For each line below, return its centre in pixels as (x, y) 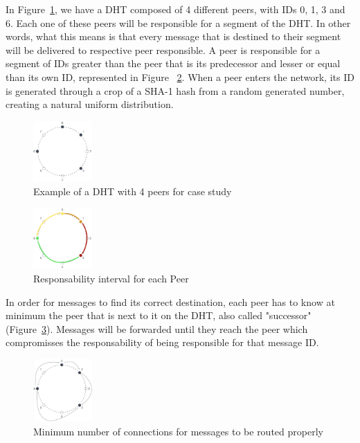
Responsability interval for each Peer (111, 278)
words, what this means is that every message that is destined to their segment (173, 36)
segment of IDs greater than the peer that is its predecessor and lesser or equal (173, 63)
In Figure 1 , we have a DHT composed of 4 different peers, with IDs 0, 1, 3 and (175, 9)
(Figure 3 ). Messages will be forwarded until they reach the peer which (157, 328)
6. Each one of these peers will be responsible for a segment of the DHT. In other (178, 22)
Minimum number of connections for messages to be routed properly (178, 431)
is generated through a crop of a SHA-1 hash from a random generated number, (175, 90)
